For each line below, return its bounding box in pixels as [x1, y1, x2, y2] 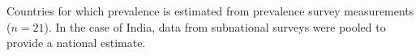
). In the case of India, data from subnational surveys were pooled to [44, 18, 386, 35]
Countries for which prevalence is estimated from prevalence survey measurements [6, 2, 414, 19]
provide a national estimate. [6, 34, 146, 51]
